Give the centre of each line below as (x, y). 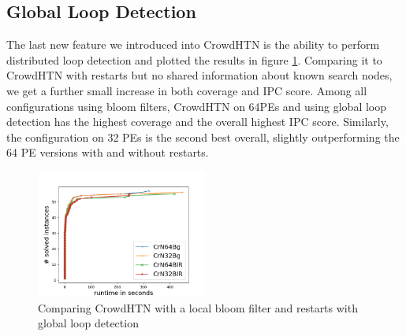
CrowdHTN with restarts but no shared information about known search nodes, (199, 75)
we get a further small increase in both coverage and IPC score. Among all (187, 90)
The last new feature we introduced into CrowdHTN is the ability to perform (193, 44)
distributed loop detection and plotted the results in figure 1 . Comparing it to (194, 59)
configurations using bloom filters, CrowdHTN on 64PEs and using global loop (197, 106)
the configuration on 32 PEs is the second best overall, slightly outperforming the (203, 137)
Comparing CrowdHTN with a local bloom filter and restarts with (198, 307)
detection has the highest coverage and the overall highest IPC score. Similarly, (197, 122)
